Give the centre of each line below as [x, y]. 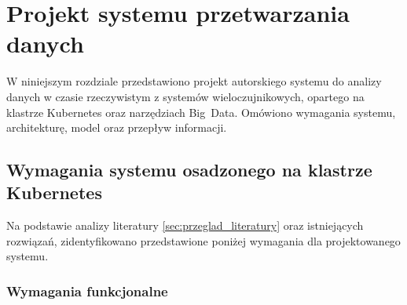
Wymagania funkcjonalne [87, 290]
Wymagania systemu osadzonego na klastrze [189, 170]
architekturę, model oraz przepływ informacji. [117, 127]
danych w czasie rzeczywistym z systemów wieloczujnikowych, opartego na [185, 96]
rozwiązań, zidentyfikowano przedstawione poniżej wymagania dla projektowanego [203, 240]
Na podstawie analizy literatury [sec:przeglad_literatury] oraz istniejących [185, 225]
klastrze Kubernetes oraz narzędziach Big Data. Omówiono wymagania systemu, [201, 112]
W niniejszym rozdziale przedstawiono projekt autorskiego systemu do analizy [194, 81]
